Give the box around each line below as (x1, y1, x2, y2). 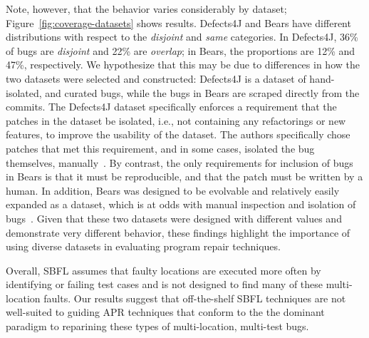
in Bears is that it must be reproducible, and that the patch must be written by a (6, 169, 363, 184)
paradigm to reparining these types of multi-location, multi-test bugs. (6, 319, 309, 334)
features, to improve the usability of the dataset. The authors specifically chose (6, 127, 350, 142)
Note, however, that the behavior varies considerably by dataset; (6, 1, 287, 16)
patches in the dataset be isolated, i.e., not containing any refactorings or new (6, 113, 346, 128)
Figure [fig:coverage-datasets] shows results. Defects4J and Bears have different (6, 15, 351, 30)
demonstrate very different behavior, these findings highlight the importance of (6, 225, 350, 240)
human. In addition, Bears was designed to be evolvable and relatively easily (6, 183, 340, 198)
